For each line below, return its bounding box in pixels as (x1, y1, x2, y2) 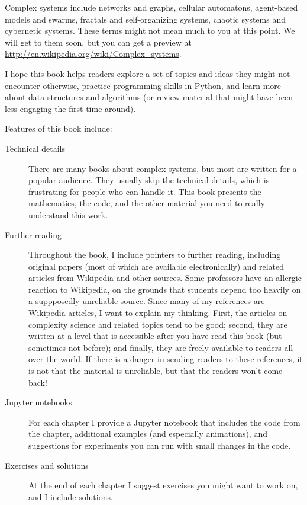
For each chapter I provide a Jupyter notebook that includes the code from (28, 415, 300, 428)
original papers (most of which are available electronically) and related (28, 260, 285, 272)
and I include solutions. (28, 490, 113, 503)
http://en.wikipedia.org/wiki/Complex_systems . (5, 47, 182, 60)
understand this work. (28, 208, 108, 220)
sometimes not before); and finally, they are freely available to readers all (28, 341, 293, 353)
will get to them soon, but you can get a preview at (5, 36, 192, 48)
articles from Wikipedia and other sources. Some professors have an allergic (28, 271, 302, 284)
